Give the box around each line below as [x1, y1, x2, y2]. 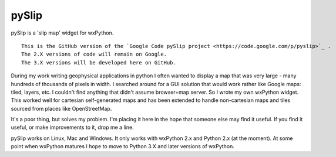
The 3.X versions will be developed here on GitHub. [21, 59, 176, 66]
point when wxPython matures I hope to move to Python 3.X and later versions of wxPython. [11, 143, 235, 150]
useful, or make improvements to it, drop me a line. [11, 124, 135, 131]
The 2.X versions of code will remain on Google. [21, 51, 167, 58]
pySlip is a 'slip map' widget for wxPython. [11, 29, 114, 36]
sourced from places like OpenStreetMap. [11, 105, 112, 112]
